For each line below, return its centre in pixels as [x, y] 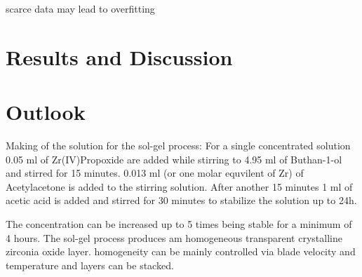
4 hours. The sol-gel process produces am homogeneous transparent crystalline [174, 237]
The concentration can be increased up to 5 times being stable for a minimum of [179, 224]
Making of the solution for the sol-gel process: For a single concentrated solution [178, 146]
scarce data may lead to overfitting [80, 8]
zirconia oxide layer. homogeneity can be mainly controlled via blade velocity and [181, 251]
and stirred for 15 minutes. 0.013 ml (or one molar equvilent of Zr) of [155, 173]
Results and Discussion [119, 56]
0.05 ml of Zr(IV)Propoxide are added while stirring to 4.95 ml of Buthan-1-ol [174, 159]
